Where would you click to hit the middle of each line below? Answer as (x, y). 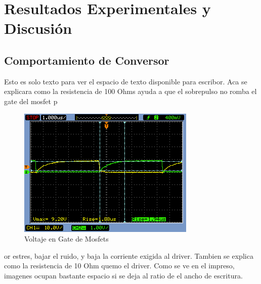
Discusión (38, 28)
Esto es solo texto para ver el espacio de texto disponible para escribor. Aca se (126, 81)
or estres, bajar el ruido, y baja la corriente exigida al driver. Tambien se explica (129, 255)
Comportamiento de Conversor (87, 60)
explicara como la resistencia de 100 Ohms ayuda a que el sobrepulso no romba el (130, 91)
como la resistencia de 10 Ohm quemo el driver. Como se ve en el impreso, (119, 266)
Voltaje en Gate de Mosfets (67, 239)
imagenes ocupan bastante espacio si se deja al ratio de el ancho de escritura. (123, 275)
